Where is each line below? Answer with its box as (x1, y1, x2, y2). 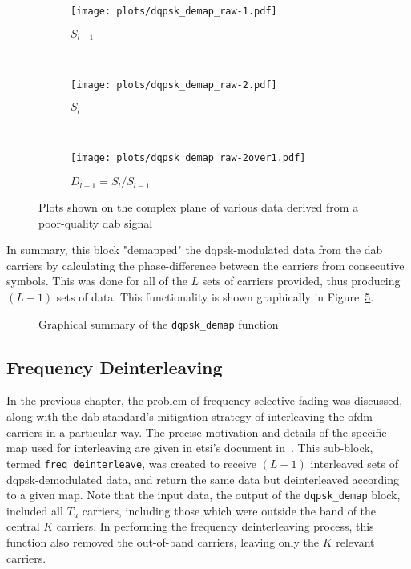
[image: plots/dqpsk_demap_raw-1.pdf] (71, 6, 277, 17)
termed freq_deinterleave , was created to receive (6, 454, 257, 471)
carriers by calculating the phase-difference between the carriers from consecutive (6, 256, 405, 273)
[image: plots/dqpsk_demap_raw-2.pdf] (71, 79, 277, 91)
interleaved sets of (310, 454, 398, 471)
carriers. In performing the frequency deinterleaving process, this (56, 518, 374, 535)
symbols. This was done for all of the (6, 272, 187, 289)
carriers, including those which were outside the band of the (82, 502, 377, 519)
